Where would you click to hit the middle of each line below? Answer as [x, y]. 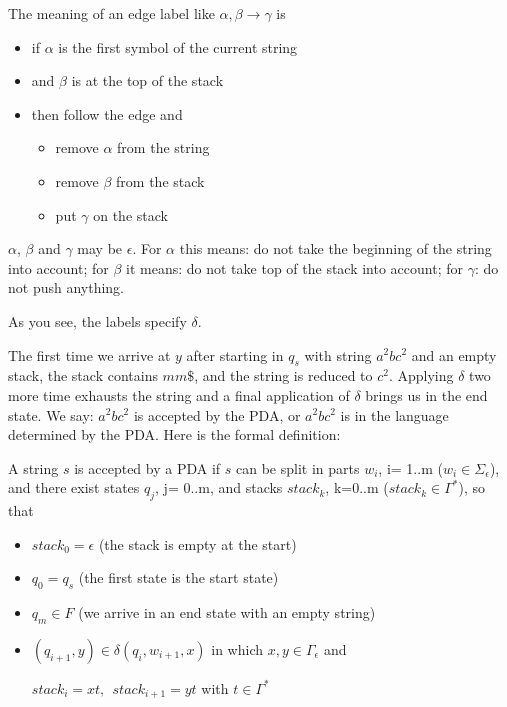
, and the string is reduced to [283, 375]
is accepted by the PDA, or [217, 414]
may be [100, 248]
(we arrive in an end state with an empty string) [227, 612]
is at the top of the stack [147, 80]
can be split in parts [297, 467]
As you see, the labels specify [97, 320]
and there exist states [74, 487]
